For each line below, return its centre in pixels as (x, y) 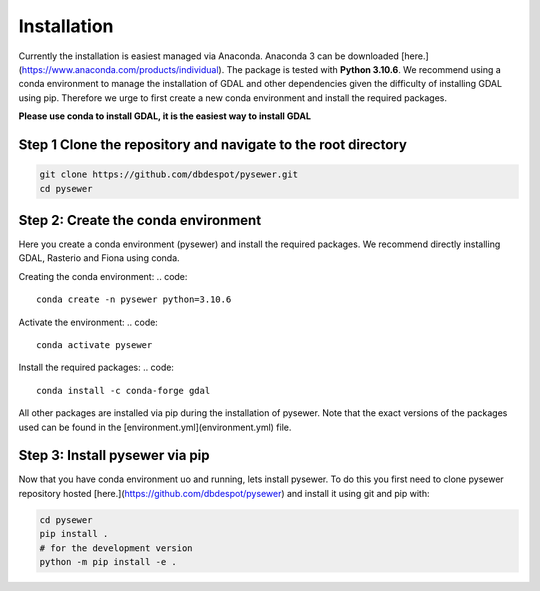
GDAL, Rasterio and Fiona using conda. (99, 258)
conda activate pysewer (94, 344)
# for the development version (116, 548)
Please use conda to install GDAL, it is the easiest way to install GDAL (165, 116)
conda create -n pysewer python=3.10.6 (134, 299)
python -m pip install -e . (108, 561)
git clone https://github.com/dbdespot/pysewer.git (169, 174)
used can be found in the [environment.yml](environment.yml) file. (155, 427)
